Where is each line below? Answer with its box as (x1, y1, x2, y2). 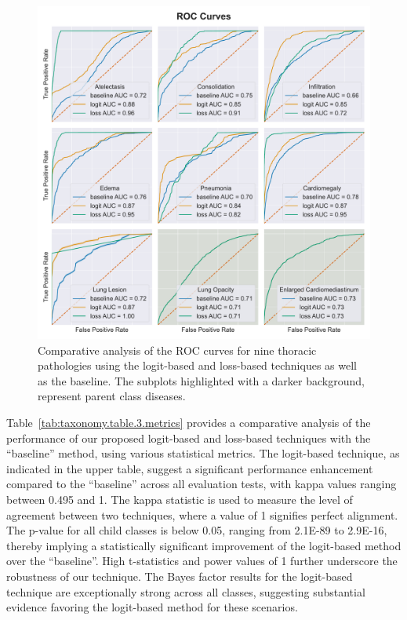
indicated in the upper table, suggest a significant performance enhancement (6, 460, 373, 476)
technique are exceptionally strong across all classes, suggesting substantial (6, 583, 365, 600)
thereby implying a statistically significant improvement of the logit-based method (6, 537, 402, 553)
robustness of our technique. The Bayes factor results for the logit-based (6, 567, 353, 584)
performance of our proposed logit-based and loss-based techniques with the (6, 429, 371, 446)
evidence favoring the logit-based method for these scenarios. (6, 599, 298, 615)
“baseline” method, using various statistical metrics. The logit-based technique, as (6, 445, 400, 461)
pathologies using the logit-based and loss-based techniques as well (38, 357, 357, 374)
